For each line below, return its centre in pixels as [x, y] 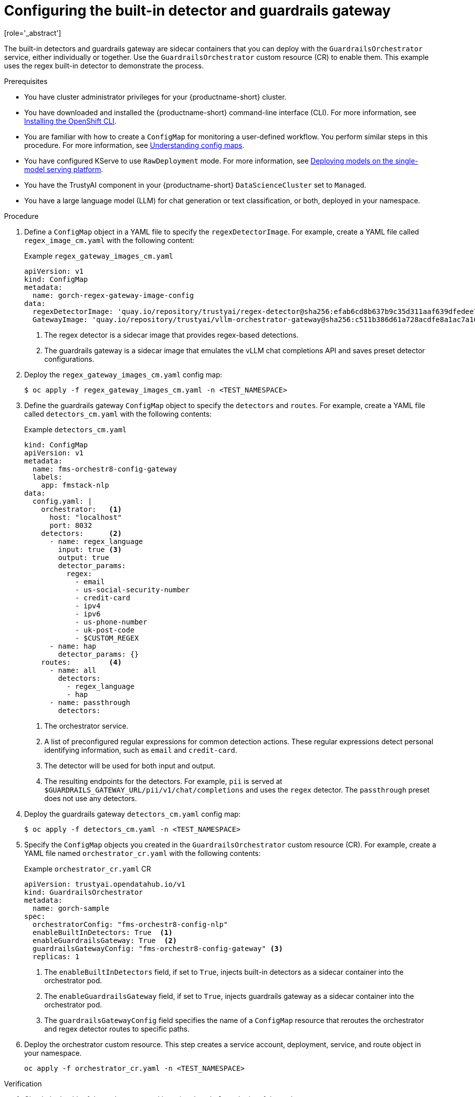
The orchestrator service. [86, 726]
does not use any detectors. [91, 798]
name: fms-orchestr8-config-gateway [105, 469]
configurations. [69, 359]
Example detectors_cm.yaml [75, 429]
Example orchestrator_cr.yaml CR [88, 869]
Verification [23, 1083]
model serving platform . [64, 169]
